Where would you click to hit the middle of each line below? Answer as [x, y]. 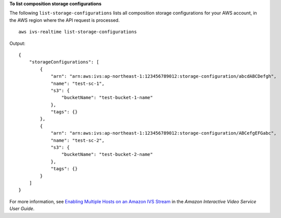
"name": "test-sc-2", [78, 140]
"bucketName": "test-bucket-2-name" [107, 154]
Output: [17, 43]
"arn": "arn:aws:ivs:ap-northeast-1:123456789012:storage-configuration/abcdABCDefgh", [164, 76]
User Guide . [22, 209]
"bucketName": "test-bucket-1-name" [107, 98]
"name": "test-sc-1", [78, 83]
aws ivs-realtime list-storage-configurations [78, 32]
